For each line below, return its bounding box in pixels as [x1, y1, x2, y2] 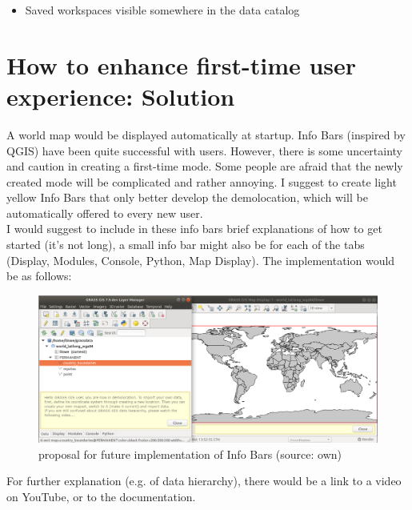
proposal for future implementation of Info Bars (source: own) [38, 445, 342, 462]
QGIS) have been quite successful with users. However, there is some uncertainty [6, 142, 403, 159]
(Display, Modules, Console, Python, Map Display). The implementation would [6, 251, 395, 268]
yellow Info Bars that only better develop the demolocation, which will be [6, 189, 368, 206]
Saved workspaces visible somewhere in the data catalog [25, 2, 300, 18]
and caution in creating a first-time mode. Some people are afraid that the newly [6, 158, 403, 175]
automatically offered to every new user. [6, 204, 203, 221]
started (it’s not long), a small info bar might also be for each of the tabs [6, 236, 365, 253]
